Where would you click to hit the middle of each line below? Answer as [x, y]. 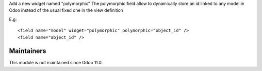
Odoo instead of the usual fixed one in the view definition [66, 10]
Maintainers [28, 51]
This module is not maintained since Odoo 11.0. [56, 63]
